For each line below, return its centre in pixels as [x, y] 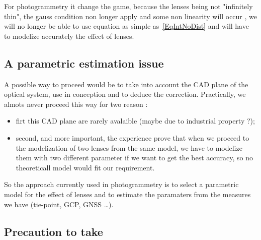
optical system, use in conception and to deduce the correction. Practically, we [125, 94]
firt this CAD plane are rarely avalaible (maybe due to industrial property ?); [135, 121]
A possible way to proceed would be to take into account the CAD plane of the [126, 84]
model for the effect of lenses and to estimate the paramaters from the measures [127, 194]
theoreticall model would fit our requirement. [85, 167]
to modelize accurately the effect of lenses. [69, 36]
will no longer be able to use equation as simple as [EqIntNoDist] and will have [126, 26]
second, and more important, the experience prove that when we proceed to [133, 137]
